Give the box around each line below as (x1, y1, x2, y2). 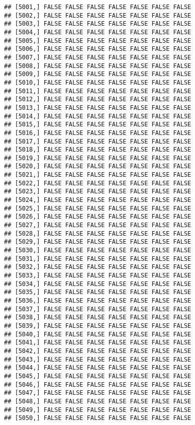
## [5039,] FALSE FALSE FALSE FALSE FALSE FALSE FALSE (4, 322, 191, 329)
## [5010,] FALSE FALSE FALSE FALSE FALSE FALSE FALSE (4, 79, 191, 86)
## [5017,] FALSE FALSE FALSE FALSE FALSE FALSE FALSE (4, 137, 191, 145)
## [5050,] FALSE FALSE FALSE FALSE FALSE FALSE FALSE (4, 414, 191, 422)
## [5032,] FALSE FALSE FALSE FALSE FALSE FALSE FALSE (4, 263, 191, 271)
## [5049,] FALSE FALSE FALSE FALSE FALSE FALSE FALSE (4, 406, 191, 413)
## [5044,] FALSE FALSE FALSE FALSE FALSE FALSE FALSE (4, 364, 191, 372)
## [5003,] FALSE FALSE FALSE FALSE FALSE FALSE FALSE (4, 20, 191, 28)
